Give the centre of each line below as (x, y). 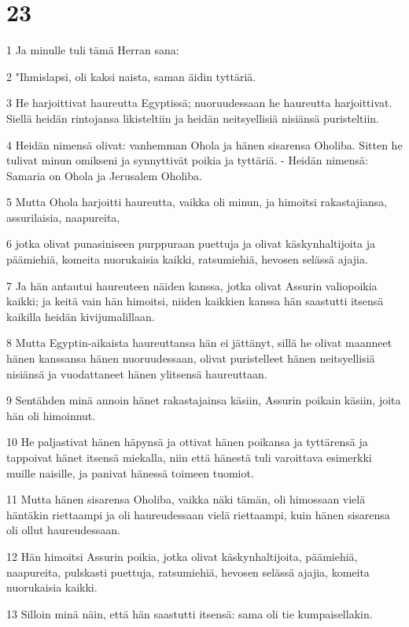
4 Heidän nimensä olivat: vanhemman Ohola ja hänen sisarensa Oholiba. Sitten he (204, 144)
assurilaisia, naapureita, (63, 217)
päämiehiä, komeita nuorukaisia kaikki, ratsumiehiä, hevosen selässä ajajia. (187, 259)
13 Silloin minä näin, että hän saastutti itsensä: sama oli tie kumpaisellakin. (190, 613)
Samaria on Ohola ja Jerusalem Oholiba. (104, 175)
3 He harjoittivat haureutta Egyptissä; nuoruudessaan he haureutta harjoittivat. (199, 103)
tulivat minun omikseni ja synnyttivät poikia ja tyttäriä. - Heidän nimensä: (187, 160)
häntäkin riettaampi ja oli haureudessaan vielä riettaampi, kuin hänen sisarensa (198, 514)
